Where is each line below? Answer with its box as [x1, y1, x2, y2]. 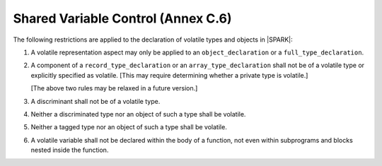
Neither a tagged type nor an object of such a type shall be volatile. [30, 123, 228, 131]
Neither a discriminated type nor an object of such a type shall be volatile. [30, 109, 246, 118]
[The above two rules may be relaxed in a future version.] [30, 84, 198, 93]
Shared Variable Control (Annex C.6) [13, 11, 233, 26]
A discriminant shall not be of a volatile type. [30, 97, 161, 105]
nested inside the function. [30, 146, 109, 155]
